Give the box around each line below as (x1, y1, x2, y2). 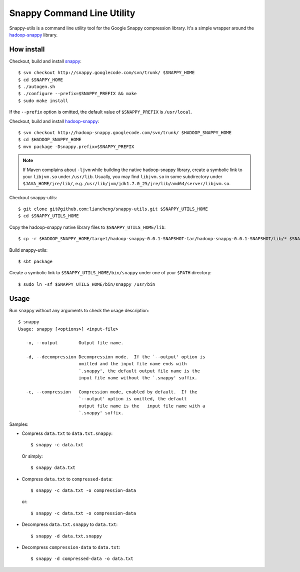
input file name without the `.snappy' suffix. (78, 375, 197, 381)
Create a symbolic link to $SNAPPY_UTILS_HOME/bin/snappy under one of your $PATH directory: (9, 270, 212, 276)
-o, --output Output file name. (25, 340, 124, 346)
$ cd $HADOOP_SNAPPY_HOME (18, 137, 82, 143)
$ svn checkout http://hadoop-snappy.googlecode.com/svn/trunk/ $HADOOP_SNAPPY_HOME (18, 130, 232, 135)
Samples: (9, 421, 28, 427)
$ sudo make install (18, 98, 68, 104)
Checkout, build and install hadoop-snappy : (9, 118, 99, 124)
